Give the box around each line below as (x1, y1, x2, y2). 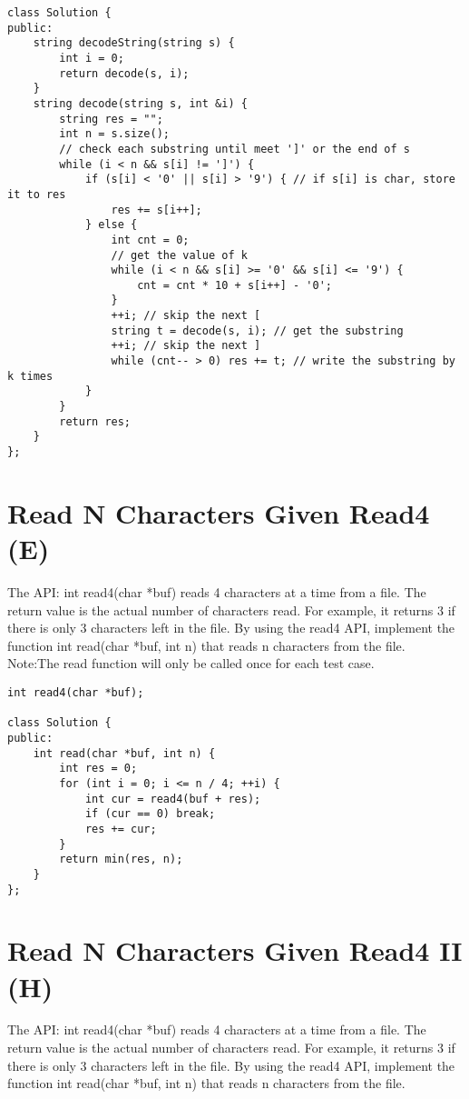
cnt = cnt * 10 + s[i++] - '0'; (137, 278, 332, 292)
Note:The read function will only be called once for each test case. (7, 654, 375, 673)
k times (7, 369, 54, 383)
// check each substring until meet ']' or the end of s (59, 142, 410, 155)
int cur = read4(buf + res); (84, 792, 261, 805)
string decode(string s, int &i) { (33, 96, 248, 110)
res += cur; (84, 822, 157, 835)
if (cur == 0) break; (84, 807, 216, 821)
